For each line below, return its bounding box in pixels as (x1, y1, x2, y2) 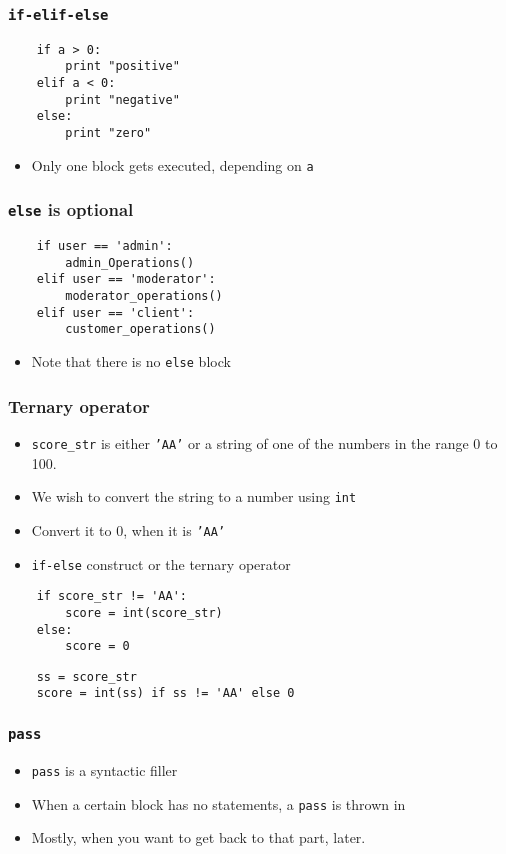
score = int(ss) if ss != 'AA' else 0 (36, 686, 295, 701)
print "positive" (65, 59, 180, 74)
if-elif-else (8, 6, 109, 23)
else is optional (8, 197, 134, 222)
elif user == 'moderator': (36, 272, 216, 287)
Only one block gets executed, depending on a (31, 154, 314, 175)
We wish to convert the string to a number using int (31, 486, 357, 507)
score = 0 (65, 639, 130, 654)
